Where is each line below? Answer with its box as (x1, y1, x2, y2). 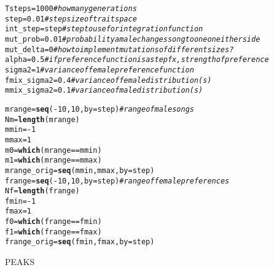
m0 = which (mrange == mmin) (5, 145, 102, 155)
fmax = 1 (5, 207, 31, 216)
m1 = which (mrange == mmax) (5, 156, 102, 165)
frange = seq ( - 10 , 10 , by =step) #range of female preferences (5, 176, 230, 185)
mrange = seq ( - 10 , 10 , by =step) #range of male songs (5, 104, 194, 114)
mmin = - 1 (5, 125, 36, 134)
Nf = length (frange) (5, 187, 80, 196)
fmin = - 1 (5, 196, 36, 206)
